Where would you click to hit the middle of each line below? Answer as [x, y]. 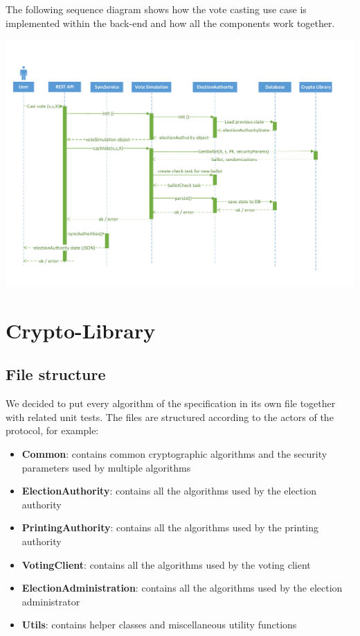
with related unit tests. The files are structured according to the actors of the [170, 416]
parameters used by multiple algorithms [106, 467]
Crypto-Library [81, 330]
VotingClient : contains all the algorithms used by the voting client [166, 564]
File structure [56, 374]
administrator [51, 601]
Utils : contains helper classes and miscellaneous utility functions [159, 625]
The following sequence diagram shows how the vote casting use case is [156, 9]
